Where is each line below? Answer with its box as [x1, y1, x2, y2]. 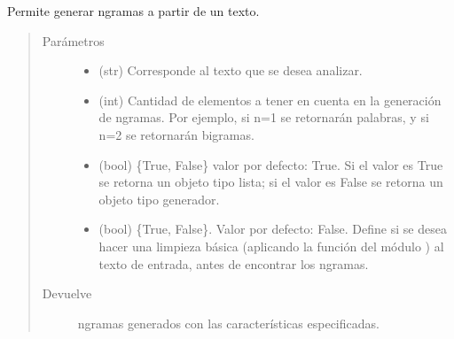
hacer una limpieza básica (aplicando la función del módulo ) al [98, 236, 444, 255]
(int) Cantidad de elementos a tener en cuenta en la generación [98, 90, 442, 109]
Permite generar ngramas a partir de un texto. [7, 2, 260, 19]
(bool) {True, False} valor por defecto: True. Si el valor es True [98, 155, 443, 173]
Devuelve [42, 284, 92, 303]
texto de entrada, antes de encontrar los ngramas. [98, 254, 369, 273]
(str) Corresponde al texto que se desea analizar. [98, 61, 363, 80]
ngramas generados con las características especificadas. [77, 313, 380, 332]
